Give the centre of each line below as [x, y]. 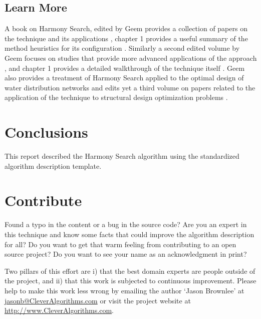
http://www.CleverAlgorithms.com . [59, 310]
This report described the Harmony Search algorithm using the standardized [122, 156]
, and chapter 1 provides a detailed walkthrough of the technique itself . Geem [125, 68]
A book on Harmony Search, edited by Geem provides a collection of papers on [126, 28]
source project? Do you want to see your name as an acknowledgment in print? [126, 254]
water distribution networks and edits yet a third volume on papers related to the [130, 87]
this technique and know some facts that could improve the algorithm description [129, 234]
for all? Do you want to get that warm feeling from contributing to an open [120, 244]
